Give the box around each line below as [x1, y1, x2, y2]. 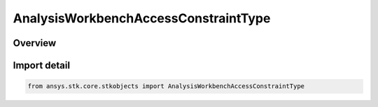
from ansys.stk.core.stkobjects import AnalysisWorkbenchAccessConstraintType [27, 83, 304, 90]
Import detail [13, 59, 70, 71]
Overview [13, 37, 57, 49]
